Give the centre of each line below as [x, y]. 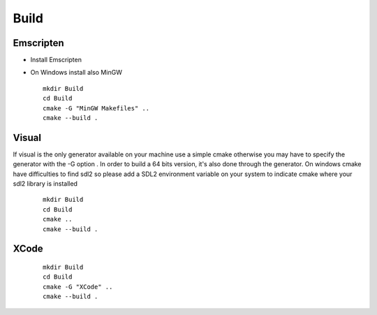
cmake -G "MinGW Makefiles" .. [96, 108]
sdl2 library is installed [45, 184]
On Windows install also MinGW [76, 73]
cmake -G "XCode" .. [78, 287]
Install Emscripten [56, 60]
